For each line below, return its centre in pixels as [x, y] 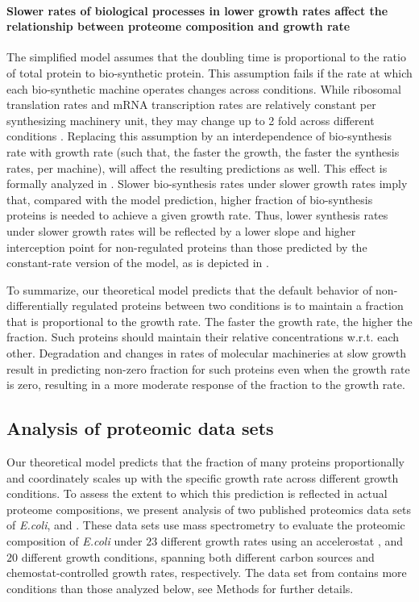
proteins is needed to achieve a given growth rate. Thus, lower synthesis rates [197, 215]
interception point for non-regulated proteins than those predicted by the [187, 247]
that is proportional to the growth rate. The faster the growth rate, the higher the [209, 321]
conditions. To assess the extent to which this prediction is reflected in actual [197, 493]
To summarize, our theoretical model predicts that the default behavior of [189, 289]
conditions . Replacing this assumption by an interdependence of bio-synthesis [199, 136]
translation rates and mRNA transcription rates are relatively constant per [191, 105]
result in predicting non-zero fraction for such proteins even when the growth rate [208, 368]
